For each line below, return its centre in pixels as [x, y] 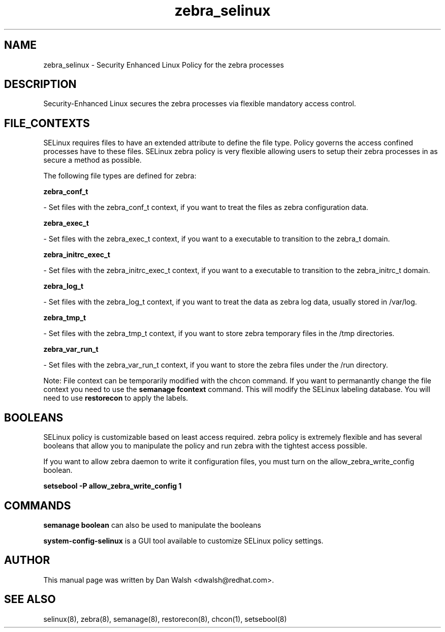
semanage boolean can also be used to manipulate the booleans [152, 525]
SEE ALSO [30, 599]
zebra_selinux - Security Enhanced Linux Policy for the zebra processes [164, 65]
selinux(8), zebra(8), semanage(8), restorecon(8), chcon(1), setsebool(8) [165, 619]
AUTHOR [27, 560]
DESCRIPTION [40, 84]
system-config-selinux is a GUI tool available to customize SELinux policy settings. [183, 540]
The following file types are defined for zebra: [120, 176]
